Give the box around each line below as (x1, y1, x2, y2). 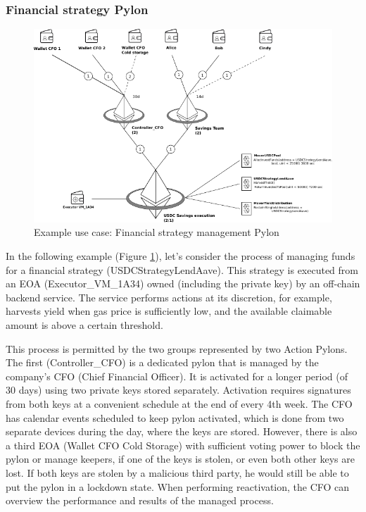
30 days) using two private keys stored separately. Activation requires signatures (6, 382, 351, 397)
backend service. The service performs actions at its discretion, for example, (6, 289, 332, 304)
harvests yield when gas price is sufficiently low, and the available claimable (6, 304, 332, 318)
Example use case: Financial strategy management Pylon (34, 225, 279, 239)
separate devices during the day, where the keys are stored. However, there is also (6, 424, 358, 439)
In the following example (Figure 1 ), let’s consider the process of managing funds (6, 249, 355, 263)
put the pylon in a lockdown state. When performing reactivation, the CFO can (6, 479, 350, 494)
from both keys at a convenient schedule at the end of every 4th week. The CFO (6, 396, 353, 411)
